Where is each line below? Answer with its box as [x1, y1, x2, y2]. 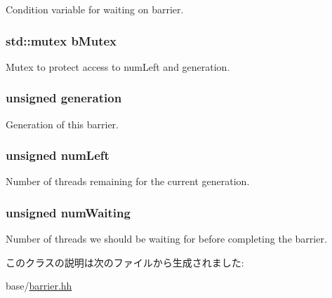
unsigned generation [6, 89, 122, 107]
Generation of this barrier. [6, 116, 119, 131]
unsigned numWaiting [6, 203, 131, 221]
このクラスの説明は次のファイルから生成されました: [6, 255, 244, 269]
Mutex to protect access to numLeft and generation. [6, 59, 230, 74]
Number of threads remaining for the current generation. [6, 174, 250, 189]
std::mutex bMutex [6, 32, 117, 49]
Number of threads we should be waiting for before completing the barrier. [6, 231, 327, 246]
